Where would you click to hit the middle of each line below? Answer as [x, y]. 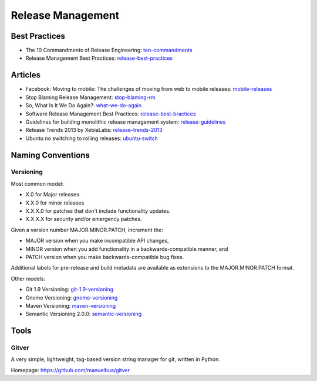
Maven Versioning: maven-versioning [71, 305]
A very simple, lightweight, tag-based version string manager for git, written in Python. [115, 359]
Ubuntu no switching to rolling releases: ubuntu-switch [92, 138]
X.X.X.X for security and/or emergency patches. [84, 219]
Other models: [28, 278]
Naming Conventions [50, 155]
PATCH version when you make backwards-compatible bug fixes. [105, 257]
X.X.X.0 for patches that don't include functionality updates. [98, 211]
